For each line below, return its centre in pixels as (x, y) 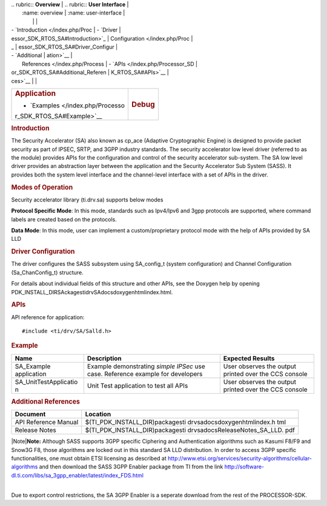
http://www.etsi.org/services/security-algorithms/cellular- (239, 459)
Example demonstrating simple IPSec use (146, 366)
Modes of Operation (42, 187)
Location (98, 414)
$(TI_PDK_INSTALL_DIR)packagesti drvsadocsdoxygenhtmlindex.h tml (186, 422)
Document (30, 414)
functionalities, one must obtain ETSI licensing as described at (89, 459)
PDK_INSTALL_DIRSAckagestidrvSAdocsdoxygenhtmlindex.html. (92, 292)
